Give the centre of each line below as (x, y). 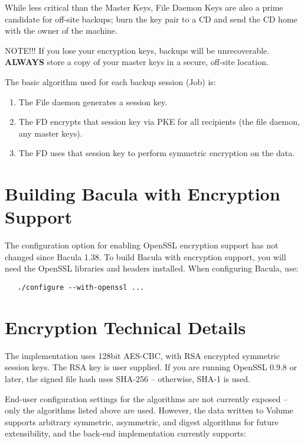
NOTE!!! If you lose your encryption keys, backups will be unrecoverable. (137, 50)
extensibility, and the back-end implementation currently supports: (125, 433)
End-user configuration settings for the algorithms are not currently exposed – (146, 398)
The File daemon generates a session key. (93, 101)
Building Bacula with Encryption (143, 194)
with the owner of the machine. (61, 30)
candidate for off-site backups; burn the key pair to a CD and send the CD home (151, 19)
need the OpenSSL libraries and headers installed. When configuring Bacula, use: (152, 268)
